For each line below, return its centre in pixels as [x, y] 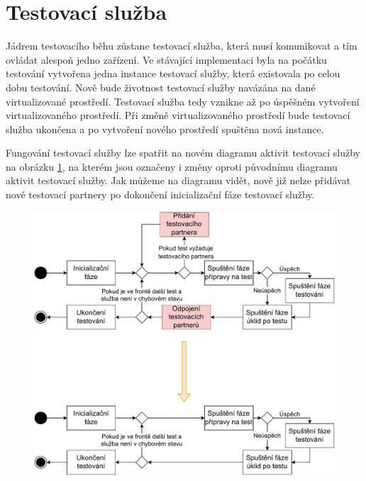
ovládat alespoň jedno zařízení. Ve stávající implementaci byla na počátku [166, 59]
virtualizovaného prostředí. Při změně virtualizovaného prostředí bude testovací [178, 115]
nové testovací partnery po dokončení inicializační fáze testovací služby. [160, 194]
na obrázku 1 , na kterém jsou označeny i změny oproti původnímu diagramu [172, 166]
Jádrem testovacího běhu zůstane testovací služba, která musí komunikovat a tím [182, 46]
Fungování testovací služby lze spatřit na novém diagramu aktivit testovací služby [183, 153]
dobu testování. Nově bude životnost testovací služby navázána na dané [161, 87]
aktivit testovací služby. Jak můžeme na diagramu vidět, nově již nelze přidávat [178, 180]
